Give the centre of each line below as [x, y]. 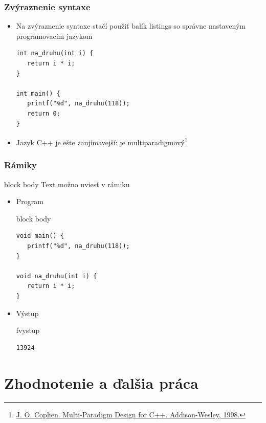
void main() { [40, 236]
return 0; [44, 113]
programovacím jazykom [54, 36]
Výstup [27, 313]
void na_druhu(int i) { [57, 276]
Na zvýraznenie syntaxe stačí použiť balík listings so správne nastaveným [131, 26]
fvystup [28, 330]
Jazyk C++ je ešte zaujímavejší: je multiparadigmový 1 [102, 141]
